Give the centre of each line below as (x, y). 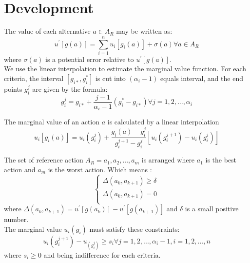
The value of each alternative (47, 31)
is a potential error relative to (90, 59)
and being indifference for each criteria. (102, 254)
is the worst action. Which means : (100, 169)
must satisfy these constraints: (135, 229)
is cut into (110, 78)
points (13, 89)
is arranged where (168, 160)
